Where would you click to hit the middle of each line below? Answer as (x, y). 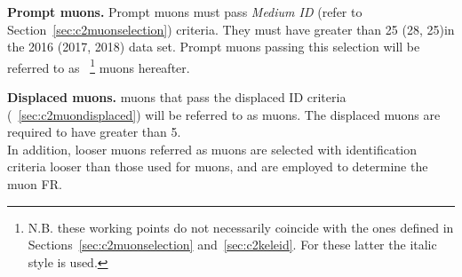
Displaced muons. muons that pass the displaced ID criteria (177, 97)
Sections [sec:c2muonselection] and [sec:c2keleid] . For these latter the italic (232, 245)
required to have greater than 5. (94, 132)
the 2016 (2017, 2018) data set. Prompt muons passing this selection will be (214, 47)
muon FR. (35, 184)
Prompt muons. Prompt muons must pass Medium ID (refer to (185, 12)
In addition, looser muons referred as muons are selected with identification (212, 149)
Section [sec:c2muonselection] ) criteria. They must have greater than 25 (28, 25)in (231, 29)
